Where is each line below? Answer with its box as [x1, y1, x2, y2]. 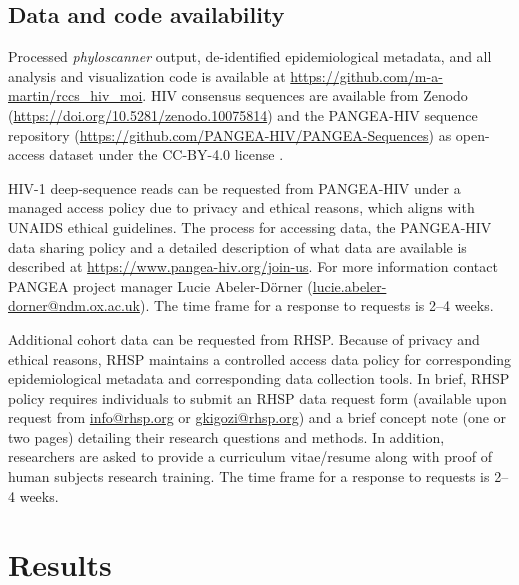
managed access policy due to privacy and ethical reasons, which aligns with [8, 197, 475, 218]
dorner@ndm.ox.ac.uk [8, 295, 140, 316]
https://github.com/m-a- [290, 65, 443, 86]
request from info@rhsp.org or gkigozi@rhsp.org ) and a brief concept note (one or [8, 407, 507, 428]
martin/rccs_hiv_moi [8, 85, 143, 106]
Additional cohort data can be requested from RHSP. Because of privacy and [8, 328, 480, 349]
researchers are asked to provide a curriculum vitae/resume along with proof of [8, 446, 493, 467]
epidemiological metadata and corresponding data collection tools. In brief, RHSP [8, 368, 510, 389]
